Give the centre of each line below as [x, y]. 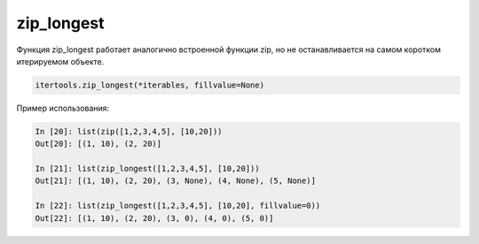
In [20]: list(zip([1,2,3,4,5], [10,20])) [129, 131]
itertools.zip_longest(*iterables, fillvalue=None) [150, 85]
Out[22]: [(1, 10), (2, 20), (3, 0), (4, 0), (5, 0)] [154, 218]
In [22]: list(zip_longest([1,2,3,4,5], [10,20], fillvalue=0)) [178, 206]
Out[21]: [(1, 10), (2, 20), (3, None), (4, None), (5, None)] [176, 181]
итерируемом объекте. [60, 61]
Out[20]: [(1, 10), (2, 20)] [98, 144]
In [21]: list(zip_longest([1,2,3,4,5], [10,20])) [148, 169]
